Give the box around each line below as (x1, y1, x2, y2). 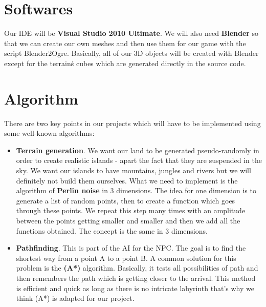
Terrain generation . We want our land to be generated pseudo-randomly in (16, 145, 259, 155)
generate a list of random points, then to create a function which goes (16, 195, 235, 206)
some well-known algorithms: (4, 128, 95, 138)
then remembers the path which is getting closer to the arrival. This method (16, 272, 256, 283)
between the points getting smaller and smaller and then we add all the (16, 215, 240, 226)
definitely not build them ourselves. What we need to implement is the (16, 175, 238, 186)
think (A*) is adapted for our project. (16, 293, 135, 303)
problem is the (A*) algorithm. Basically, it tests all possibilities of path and (16, 262, 258, 273)
